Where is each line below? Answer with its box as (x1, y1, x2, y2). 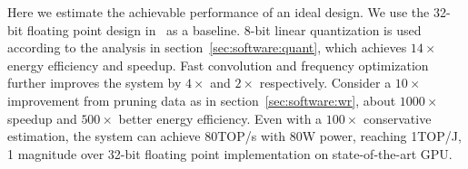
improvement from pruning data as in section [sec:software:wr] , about (7, 90, 396, 109)
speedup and (7, 108, 77, 127)
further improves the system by (7, 73, 182, 92)
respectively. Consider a (259, 73, 392, 92)
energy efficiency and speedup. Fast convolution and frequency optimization (7, 55, 429, 74)
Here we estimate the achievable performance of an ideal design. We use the (7, 3, 430, 21)
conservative (363, 108, 432, 127)
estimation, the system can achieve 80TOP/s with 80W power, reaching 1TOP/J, (7, 127, 462, 146)
